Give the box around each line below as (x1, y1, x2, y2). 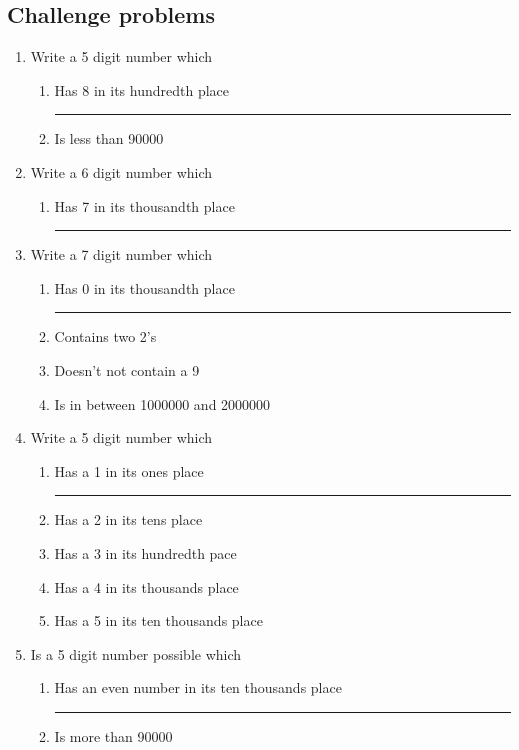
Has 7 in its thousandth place (54, 195, 235, 216)
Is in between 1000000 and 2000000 (54, 393, 271, 414)
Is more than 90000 (54, 725, 173, 746)
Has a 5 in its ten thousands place (54, 610, 263, 631)
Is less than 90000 (54, 128, 164, 149)
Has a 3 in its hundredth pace (54, 542, 237, 563)
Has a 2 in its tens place (54, 509, 203, 530)
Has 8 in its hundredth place (54, 79, 230, 100)
